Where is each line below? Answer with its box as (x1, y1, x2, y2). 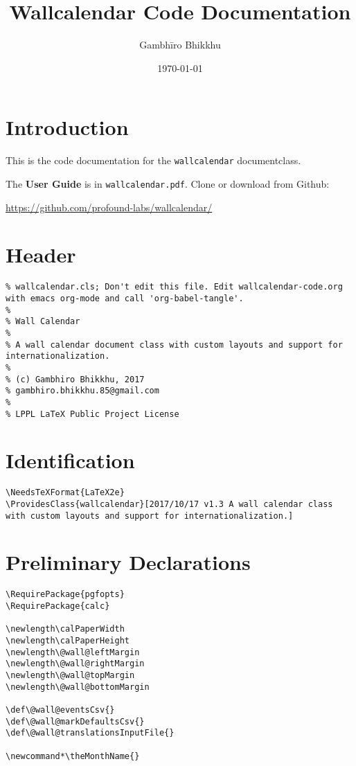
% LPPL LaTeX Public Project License (6, 409, 179, 419)
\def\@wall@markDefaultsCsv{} (6, 716, 145, 727)
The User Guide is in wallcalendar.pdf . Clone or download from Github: (6, 176, 330, 190)
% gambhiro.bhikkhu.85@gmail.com (6, 386, 159, 396)
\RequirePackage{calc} (6, 601, 110, 612)
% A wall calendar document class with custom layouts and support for (6, 339, 343, 350)
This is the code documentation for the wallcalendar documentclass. (6, 153, 301, 168)
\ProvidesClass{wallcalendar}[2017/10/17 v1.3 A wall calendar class (6, 499, 333, 509)
